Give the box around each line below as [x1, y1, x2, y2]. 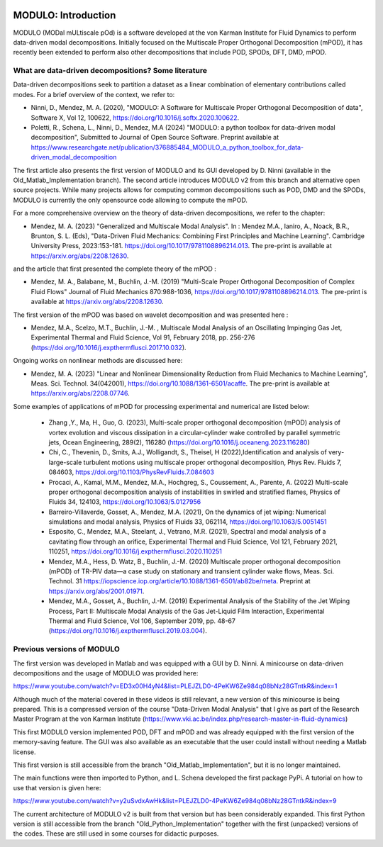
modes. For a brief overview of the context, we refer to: [13, 90, 175, 99]
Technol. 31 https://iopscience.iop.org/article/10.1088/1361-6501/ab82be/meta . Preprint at [48, 577, 311, 585]
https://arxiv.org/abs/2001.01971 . [48, 587, 145, 595]
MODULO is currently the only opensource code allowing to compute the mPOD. [13, 196, 248, 204]
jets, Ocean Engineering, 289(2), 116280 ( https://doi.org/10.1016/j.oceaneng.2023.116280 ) [48, 438, 310, 447]
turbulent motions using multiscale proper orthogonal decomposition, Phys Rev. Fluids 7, [83, 458, 342, 466]
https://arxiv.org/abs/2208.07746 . [30, 389, 131, 398]
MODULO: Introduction [13, 9, 116, 21]
